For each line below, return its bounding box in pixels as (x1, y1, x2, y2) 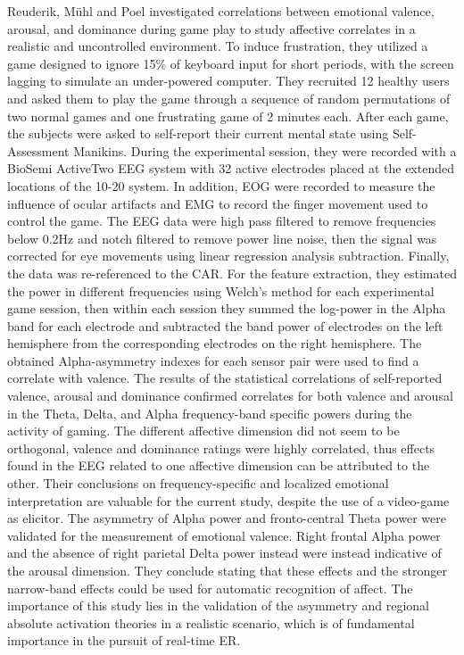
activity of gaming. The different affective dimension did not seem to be (7, 421, 400, 440)
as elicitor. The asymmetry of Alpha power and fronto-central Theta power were (7, 509, 446, 527)
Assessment (7, 141, 70, 160)
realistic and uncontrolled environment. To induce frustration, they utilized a (7, 37, 428, 55)
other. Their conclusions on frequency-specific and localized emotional (7, 474, 389, 493)
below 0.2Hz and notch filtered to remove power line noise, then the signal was (7, 228, 437, 247)
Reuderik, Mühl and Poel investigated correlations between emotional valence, (7, 2, 435, 20)
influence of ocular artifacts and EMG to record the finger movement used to (7, 194, 428, 212)
